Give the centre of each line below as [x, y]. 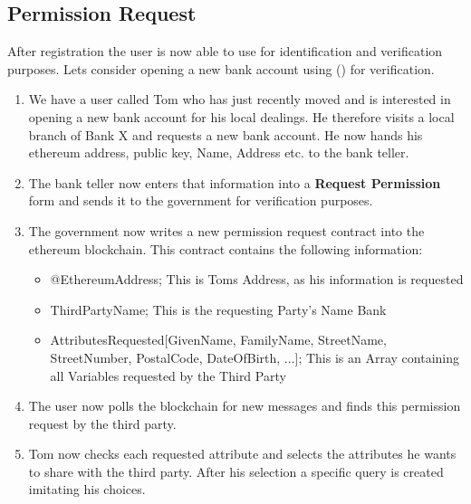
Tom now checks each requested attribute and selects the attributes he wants [242, 454]
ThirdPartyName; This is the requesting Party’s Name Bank [218, 309]
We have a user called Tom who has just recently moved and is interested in [240, 99]
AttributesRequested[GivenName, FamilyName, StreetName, [218, 340]
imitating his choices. [87, 489]
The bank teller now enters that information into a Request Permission [235, 182]
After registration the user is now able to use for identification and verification [225, 51]
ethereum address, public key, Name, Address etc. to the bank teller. [219, 152]
